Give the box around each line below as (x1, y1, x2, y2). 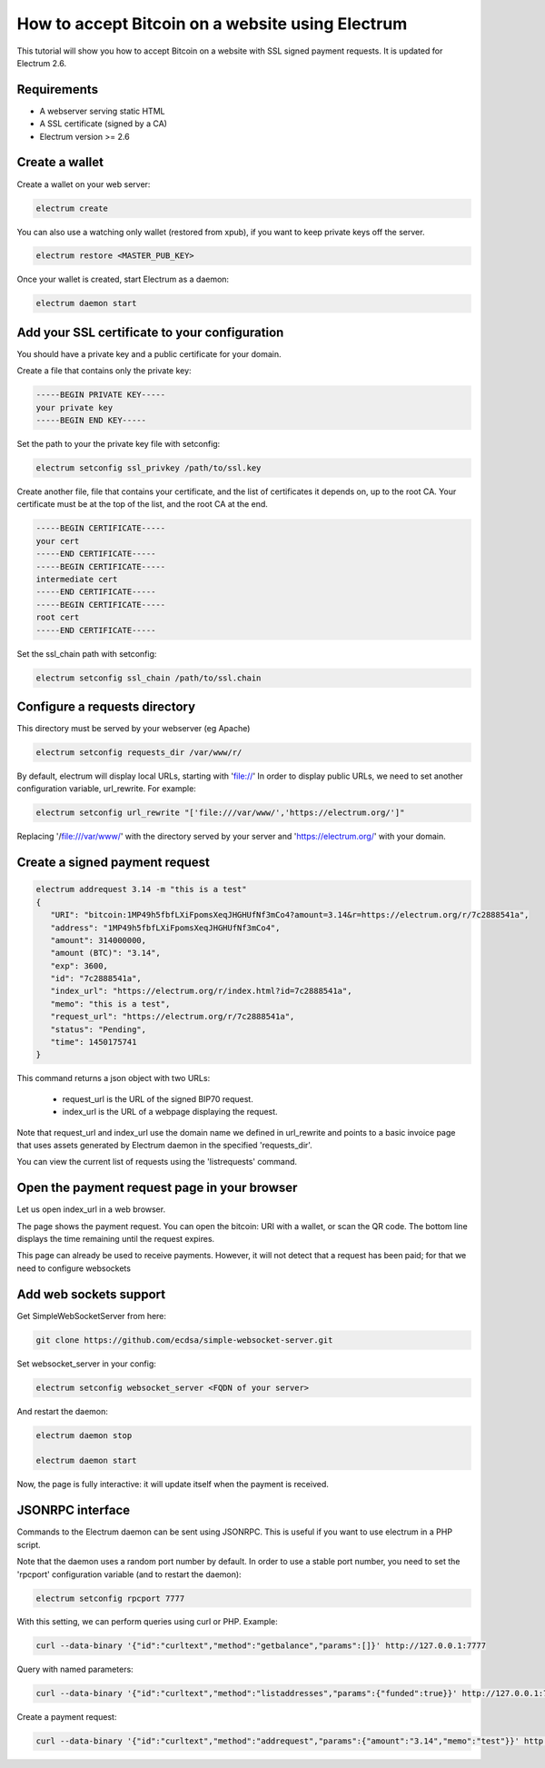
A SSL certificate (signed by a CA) (39, 118, 168, 129)
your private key (35, 402, 114, 412)
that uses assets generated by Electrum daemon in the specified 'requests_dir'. (16, 1139, 312, 1150)
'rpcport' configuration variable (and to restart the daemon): (16, 1568, 242, 1580)
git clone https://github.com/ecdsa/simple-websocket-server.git (35, 1335, 333, 1345)
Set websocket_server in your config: (16, 1358, 156, 1369)
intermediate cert (35, 574, 118, 584)
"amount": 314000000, (50, 935, 147, 945)
